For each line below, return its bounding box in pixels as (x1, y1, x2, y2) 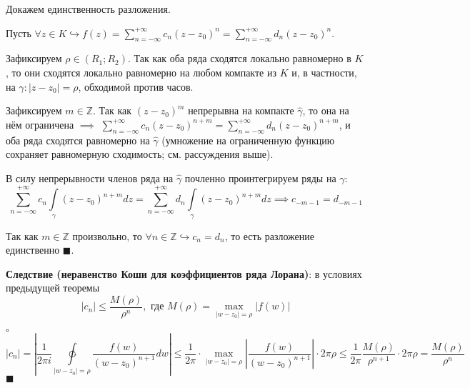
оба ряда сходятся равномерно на (6, 132, 150, 147)
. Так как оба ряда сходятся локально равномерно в (128, 51, 351, 66)
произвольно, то (72, 228, 142, 243)
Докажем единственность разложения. (6, 1, 171, 16)
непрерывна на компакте (188, 103, 294, 118)
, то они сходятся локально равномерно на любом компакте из (6, 64, 276, 79)
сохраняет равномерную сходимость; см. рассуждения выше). (6, 146, 274, 161)
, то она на (302, 103, 349, 118)
